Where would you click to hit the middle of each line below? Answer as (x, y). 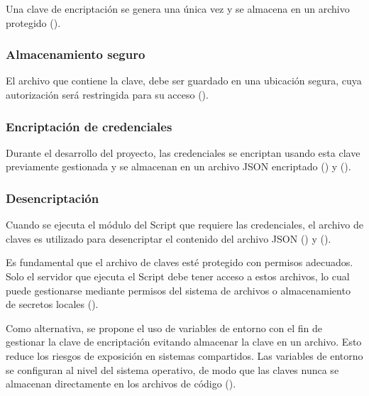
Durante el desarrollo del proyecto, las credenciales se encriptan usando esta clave (183, 152)
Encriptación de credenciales (89, 126)
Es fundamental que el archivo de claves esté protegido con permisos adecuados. (180, 262)
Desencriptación (53, 198)
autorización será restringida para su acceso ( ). (107, 94)
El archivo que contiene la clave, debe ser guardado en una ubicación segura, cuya (184, 81)
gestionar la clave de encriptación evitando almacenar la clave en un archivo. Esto (184, 342)
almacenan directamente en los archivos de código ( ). (121, 384)
